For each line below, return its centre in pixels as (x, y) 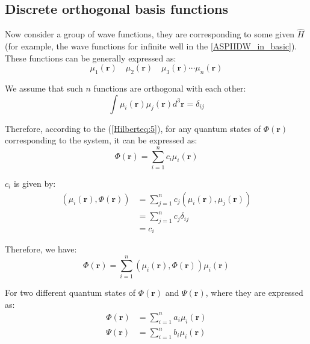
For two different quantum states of (70, 292)
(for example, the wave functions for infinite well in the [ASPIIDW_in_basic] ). (151, 46)
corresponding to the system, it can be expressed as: (101, 140)
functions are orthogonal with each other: (170, 88)
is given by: (35, 183)
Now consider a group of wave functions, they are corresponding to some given (150, 34)
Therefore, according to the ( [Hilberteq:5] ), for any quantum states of (133, 128)
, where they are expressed (254, 292)
